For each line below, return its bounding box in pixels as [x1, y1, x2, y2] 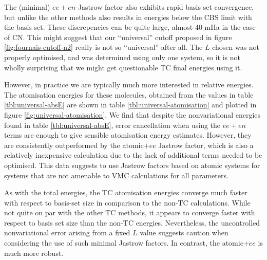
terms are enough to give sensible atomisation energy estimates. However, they [4, 129, 252, 140]
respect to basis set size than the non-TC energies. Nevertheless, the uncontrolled [4, 217, 260, 228]
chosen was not [212, 42, 260, 52]
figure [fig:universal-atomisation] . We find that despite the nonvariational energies [4, 109, 261, 120]
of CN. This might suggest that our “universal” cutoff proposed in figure [4, 31, 232, 42]
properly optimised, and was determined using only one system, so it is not [4, 51, 240, 62]
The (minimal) [4, 2, 50, 12]
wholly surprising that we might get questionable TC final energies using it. [4, 62, 242, 72]
